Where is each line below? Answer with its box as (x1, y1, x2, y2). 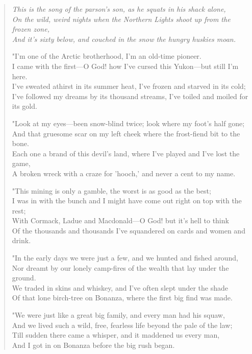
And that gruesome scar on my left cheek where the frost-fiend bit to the (12, 128, 240, 138)
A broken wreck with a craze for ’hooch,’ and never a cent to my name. (12, 168, 236, 178)
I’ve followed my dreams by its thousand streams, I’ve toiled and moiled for (12, 90, 248, 101)
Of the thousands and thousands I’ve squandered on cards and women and (12, 225, 245, 235)
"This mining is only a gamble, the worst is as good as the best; (12, 185, 211, 196)
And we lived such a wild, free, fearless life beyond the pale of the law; (12, 319, 233, 330)
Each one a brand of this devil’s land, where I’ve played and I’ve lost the (12, 148, 240, 158)
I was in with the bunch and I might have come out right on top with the (12, 195, 242, 206)
